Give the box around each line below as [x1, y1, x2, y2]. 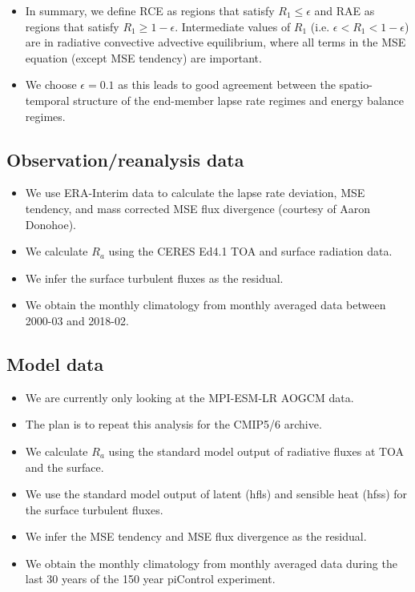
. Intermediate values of [175, 18, 291, 34]
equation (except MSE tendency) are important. [25, 49, 262, 66]
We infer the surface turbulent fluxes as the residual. [25, 269, 284, 286]
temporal [25, 91, 70, 108]
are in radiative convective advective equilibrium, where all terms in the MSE [25, 34, 406, 50]
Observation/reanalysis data [6, 147, 244, 171]
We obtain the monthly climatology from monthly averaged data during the [25, 554, 397, 571]
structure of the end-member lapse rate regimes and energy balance [73, 91, 404, 108]
